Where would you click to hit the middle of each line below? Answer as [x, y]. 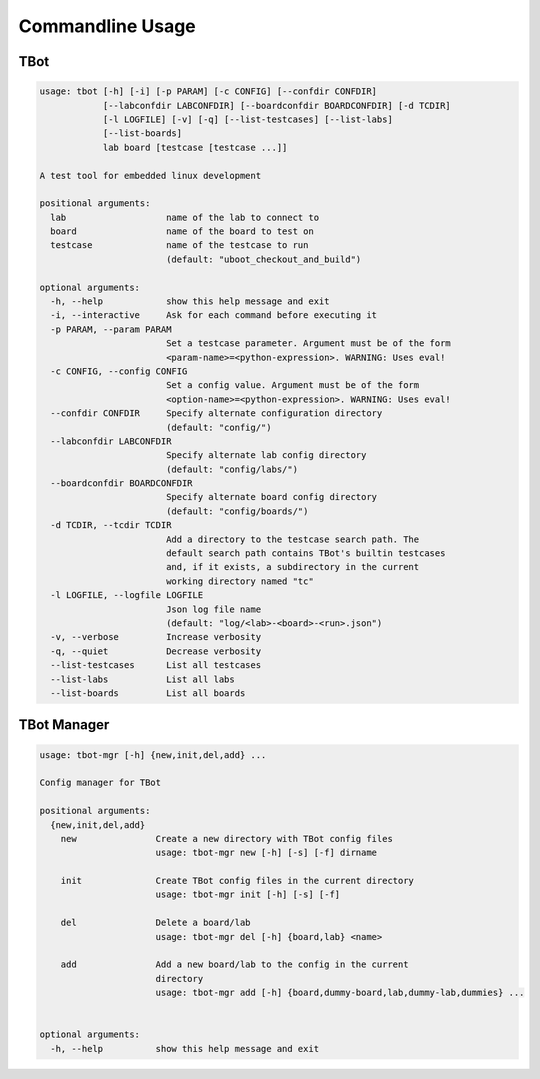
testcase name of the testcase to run [179, 245]
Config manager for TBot [100, 783]
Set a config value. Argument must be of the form [292, 385]
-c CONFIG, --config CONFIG [119, 371]
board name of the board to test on [182, 231]
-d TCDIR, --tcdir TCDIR [111, 525]
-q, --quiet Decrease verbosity [156, 651]
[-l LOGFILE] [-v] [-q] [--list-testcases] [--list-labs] [248, 119]
